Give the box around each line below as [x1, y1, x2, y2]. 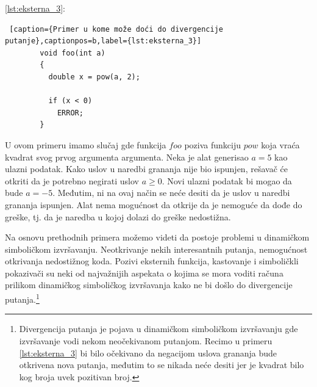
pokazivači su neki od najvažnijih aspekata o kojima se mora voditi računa [5, 266, 283, 279]
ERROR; [57, 108, 84, 117]
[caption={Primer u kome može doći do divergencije [9, 24, 223, 34]
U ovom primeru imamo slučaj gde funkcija [5, 138, 166, 151]
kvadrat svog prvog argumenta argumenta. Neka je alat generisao [5, 150, 249, 163]
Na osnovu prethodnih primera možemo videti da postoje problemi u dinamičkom [5, 231, 310, 244]
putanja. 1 [5, 291, 40, 305]
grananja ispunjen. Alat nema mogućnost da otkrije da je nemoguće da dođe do [5, 198, 302, 211]
